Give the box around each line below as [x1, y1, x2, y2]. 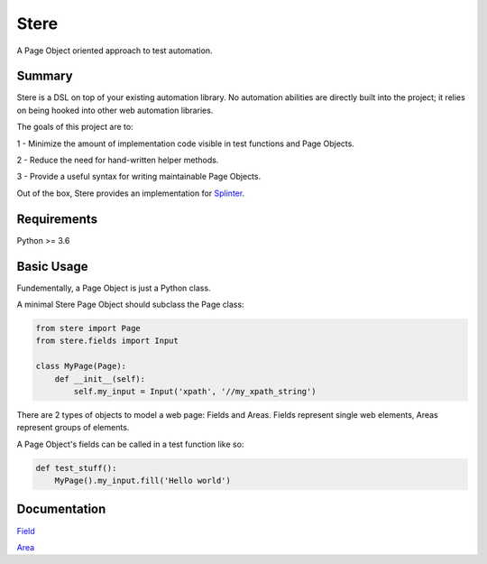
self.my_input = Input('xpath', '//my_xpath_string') [73, 386, 317, 396]
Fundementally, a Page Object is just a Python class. [16, 282, 211, 293]
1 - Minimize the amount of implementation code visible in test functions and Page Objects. [16, 138, 355, 149]
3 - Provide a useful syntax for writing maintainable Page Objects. [16, 171, 262, 182]
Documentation [16, 502, 106, 517]
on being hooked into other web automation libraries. [16, 105, 214, 116]
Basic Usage [16, 258, 88, 274]
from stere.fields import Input [35, 336, 179, 347]
